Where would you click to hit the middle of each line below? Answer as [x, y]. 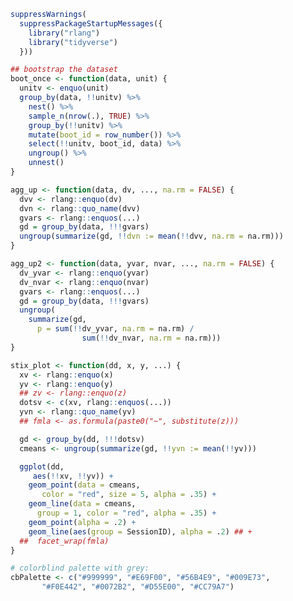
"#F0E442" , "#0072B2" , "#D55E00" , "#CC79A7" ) [138, 587]
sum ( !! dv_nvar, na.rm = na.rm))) [151, 338]
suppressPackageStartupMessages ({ [91, 23]
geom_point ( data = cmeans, [84, 485]
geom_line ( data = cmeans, [82, 504]
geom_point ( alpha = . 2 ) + [82, 522]
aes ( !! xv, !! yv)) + [73, 476]
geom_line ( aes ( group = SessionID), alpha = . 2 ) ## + [140, 531]
